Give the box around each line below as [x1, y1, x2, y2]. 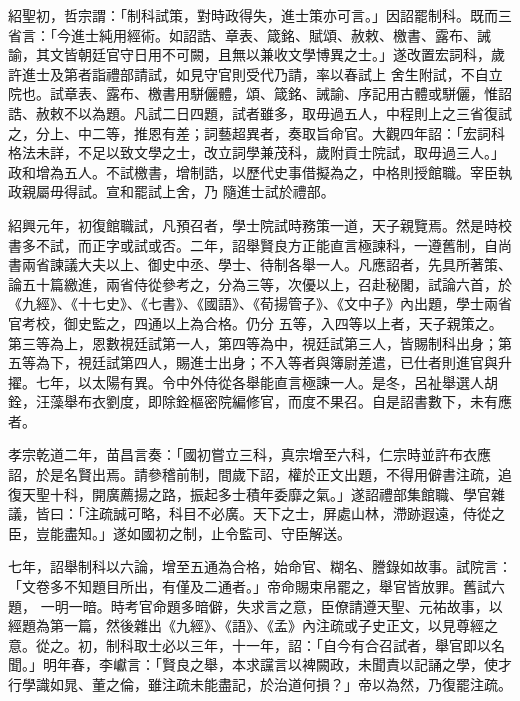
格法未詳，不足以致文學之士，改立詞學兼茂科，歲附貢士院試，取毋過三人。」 [8, 142, 505, 163]
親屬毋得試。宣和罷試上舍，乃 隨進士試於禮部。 [21, 181, 335, 202]
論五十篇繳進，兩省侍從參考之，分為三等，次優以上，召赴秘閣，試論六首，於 [8, 273, 512, 294]
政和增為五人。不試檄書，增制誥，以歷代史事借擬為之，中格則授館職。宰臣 [8, 161, 498, 182]
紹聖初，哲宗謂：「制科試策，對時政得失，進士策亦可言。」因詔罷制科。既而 [8, 5, 498, 25]
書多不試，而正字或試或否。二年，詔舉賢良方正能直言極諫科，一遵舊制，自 [8, 234, 498, 255]
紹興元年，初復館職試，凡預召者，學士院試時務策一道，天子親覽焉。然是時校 [8, 214, 512, 235]
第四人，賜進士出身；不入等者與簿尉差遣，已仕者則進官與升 [119, 352, 512, 373]
